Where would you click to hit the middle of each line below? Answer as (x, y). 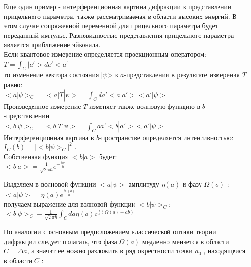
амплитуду (144, 184)
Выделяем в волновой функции (50, 184)
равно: (13, 84)
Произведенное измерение (42, 106)
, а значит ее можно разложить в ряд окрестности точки (110, 251)
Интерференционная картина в (49, 137)
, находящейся (225, 251)
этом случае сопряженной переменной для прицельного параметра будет (111, 26)
